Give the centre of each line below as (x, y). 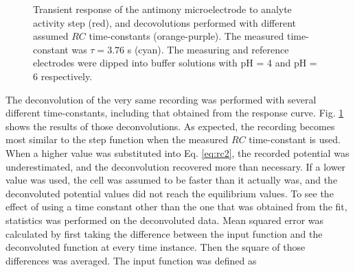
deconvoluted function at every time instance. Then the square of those (156, 247)
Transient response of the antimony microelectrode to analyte (162, 9)
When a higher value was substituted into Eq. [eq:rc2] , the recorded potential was (177, 152)
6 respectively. (63, 76)
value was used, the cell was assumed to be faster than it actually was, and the (172, 180)
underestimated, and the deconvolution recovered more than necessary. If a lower (176, 166)
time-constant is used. (295, 139)
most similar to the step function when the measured (117, 139)
